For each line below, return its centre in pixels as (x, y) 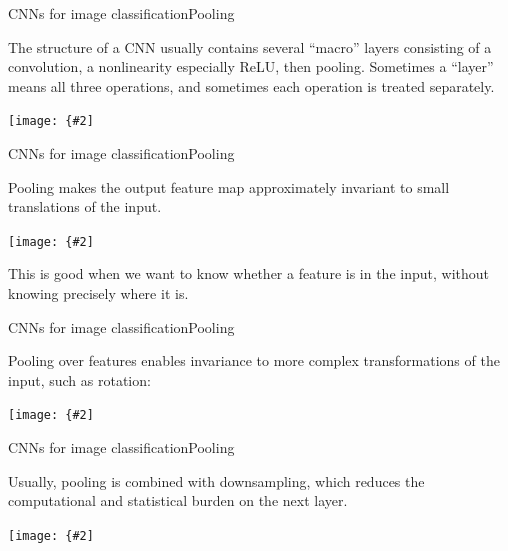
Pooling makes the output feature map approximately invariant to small (229, 186)
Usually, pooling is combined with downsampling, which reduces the (216, 480)
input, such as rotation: (79, 379)
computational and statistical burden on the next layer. (178, 500)
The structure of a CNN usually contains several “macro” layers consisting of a (250, 46)
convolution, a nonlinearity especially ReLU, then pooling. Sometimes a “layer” (251, 66)
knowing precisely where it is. (98, 293)
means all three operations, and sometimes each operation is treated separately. (251, 85)
